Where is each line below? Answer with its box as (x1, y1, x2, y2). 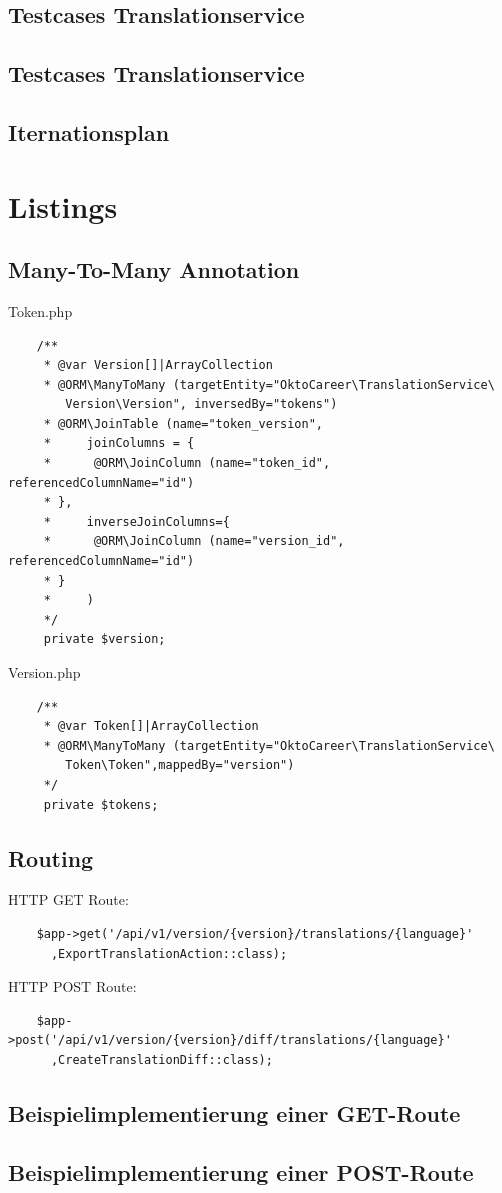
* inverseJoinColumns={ (43, 514, 230, 529)
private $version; (43, 632, 166, 647)
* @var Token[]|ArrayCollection (43, 719, 259, 734)
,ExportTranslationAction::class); (50, 946, 288, 961)
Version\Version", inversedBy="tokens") (65, 397, 338, 412)
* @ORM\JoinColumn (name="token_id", (43, 456, 331, 471)
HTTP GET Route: (8, 889, 129, 910)
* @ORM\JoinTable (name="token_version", (43, 416, 323, 431)
